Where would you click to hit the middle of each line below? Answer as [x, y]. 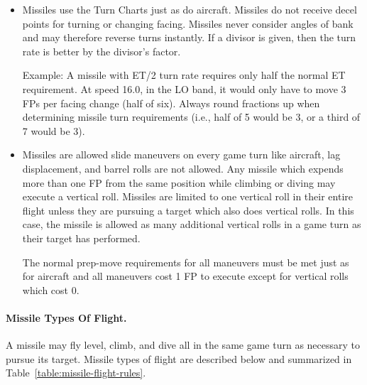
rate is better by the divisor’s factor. [102, 51]
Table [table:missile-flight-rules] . [76, 373]
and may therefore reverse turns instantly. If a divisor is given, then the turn [189, 37]
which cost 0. [51, 289]
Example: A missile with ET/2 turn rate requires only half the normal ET [184, 75]
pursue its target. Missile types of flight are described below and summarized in [179, 358]
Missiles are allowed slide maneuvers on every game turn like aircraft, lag [181, 154]
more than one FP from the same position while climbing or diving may [179, 182]
